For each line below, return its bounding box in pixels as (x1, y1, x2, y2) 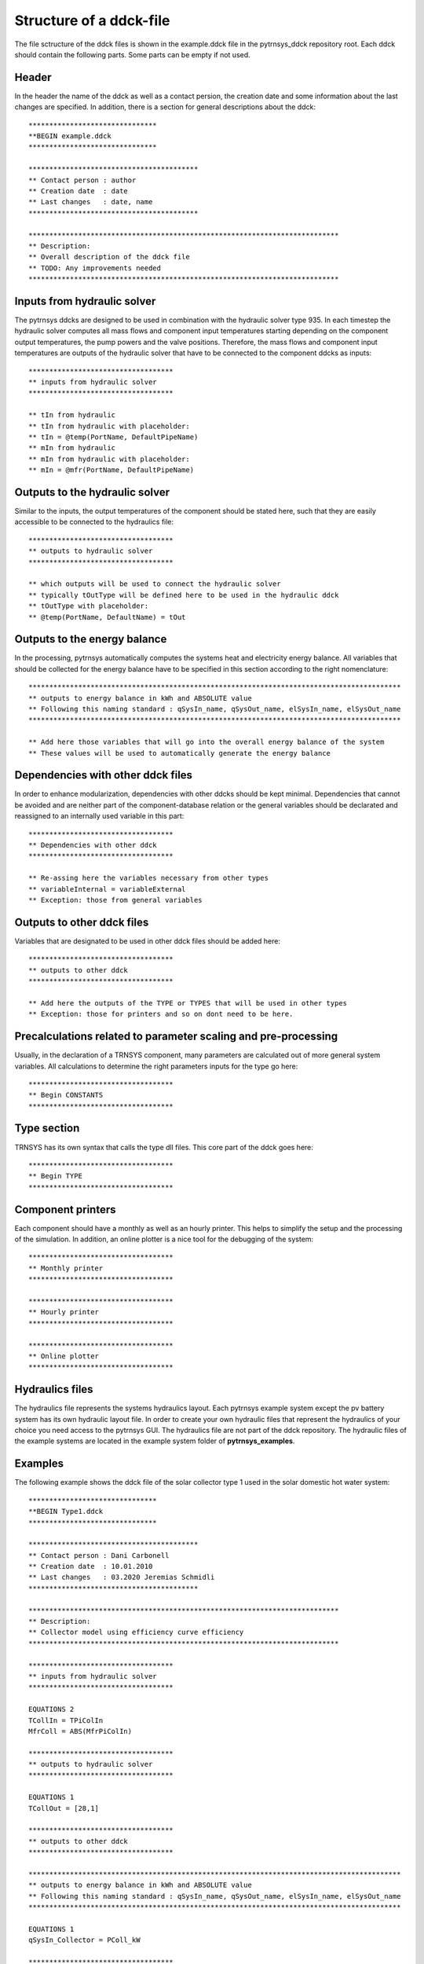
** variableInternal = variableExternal (28, 885, 186, 893)
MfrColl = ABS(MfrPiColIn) (28, 1727, 133, 1735)
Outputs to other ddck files (14, 915, 149, 929)
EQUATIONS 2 (28, 1705, 75, 1714)
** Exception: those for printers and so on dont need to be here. (28, 1009, 294, 1019)
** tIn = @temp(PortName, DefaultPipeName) (28, 432, 199, 442)
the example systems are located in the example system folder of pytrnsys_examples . (14, 1436, 295, 1446)
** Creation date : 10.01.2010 (28, 1562, 153, 1571)
